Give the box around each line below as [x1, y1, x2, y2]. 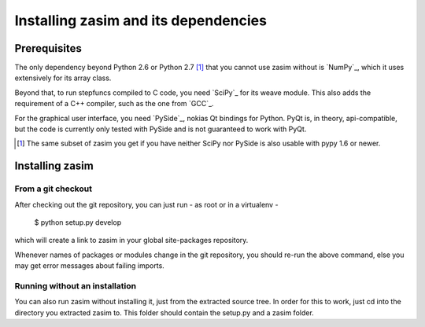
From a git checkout [14, 183, 92, 194]
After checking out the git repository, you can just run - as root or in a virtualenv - [14, 200, 279, 209]
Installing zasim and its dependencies [14, 12, 268, 29]
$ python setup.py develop [34, 217, 122, 227]
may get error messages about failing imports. [14, 261, 164, 270]
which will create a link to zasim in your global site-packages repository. [14, 236, 249, 245]
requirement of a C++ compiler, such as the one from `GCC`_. [14, 99, 214, 108]
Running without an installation [14, 280, 137, 291]
